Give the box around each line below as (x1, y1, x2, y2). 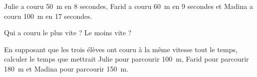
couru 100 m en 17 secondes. (4, 10, 92, 21)
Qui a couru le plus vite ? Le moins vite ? (4, 27, 132, 38)
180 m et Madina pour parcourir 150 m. (4, 63, 129, 74)
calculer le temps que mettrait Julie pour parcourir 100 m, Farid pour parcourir (4, 54, 249, 64)
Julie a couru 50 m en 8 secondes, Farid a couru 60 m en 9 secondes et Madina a (4, 1, 253, 11)
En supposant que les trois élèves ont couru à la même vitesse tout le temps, (4, 44, 238, 54)
